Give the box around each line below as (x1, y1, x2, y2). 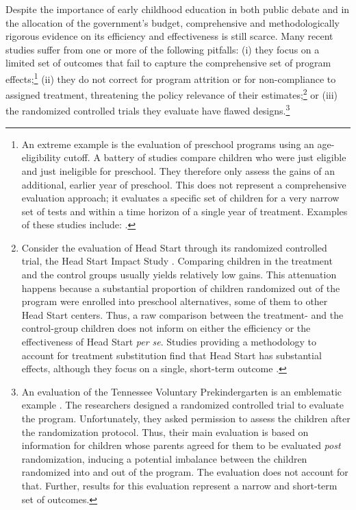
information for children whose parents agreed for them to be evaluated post (21, 438, 341, 452)
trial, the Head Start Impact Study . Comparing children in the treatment (21, 254, 333, 268)
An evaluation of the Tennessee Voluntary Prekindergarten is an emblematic (21, 384, 342, 398)
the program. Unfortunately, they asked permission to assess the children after (21, 411, 351, 425)
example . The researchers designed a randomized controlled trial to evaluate (21, 398, 344, 412)
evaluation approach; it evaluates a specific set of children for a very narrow (21, 191, 340, 205)
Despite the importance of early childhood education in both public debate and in (5, 2, 350, 16)
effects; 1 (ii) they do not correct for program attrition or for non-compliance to (5, 69, 336, 86)
